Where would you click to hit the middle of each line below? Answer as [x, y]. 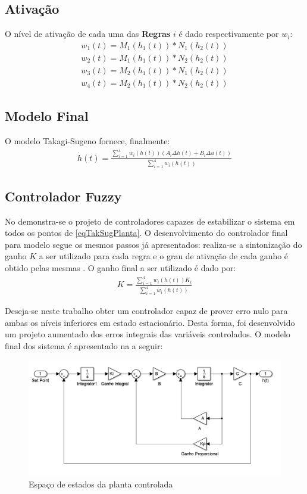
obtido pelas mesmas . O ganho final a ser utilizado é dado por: [120, 267]
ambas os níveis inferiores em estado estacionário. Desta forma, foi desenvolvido [150, 322]
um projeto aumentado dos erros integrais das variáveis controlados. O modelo [148, 334]
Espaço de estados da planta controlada [101, 484]
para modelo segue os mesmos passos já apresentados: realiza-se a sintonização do [153, 244]
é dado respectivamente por [229, 34]
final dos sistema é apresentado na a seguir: [84, 346]
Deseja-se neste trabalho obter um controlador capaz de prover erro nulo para [146, 311]
